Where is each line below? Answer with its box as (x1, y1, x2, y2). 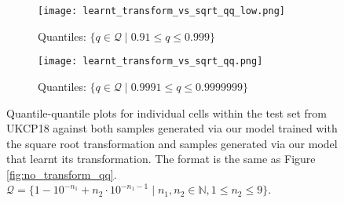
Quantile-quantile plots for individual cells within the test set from (6, 104, 327, 121)
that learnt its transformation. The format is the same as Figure (6, 150, 316, 167)
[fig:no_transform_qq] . (6, 165, 117, 182)
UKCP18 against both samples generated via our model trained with (6, 120, 338, 136)
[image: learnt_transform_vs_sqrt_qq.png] (38, 56, 263, 67)
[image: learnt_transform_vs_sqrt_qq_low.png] (38, 5, 285, 16)
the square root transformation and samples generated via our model (6, 135, 338, 151)
